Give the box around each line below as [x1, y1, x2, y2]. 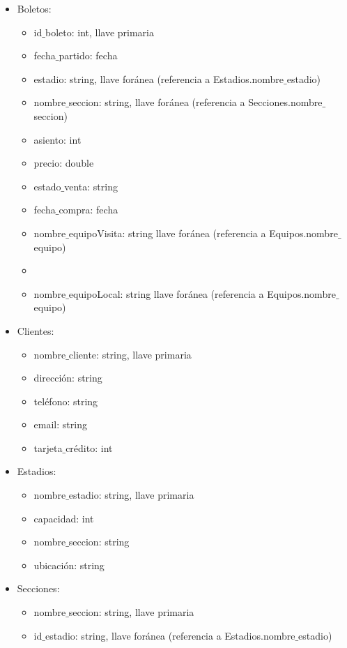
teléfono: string [33, 393, 98, 408]
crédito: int [65, 440, 113, 455]
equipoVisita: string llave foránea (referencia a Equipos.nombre [68, 225, 338, 240]
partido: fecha [59, 48, 118, 63]
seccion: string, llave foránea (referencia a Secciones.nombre [68, 95, 323, 110]
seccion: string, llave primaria [68, 605, 194, 619]
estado [33, 179, 61, 193]
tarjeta [33, 440, 63, 455]
